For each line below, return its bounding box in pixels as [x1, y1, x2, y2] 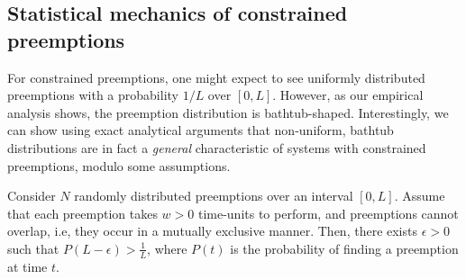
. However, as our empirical [272, 85, 424, 104]
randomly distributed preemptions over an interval [74, 186, 353, 205]
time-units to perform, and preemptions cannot [197, 203, 459, 222]
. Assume [394, 186, 445, 205]
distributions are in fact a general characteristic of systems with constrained [7, 138, 426, 157]
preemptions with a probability [7, 85, 178, 104]
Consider [7, 186, 56, 205]
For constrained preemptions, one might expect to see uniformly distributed [7, 67, 425, 86]
